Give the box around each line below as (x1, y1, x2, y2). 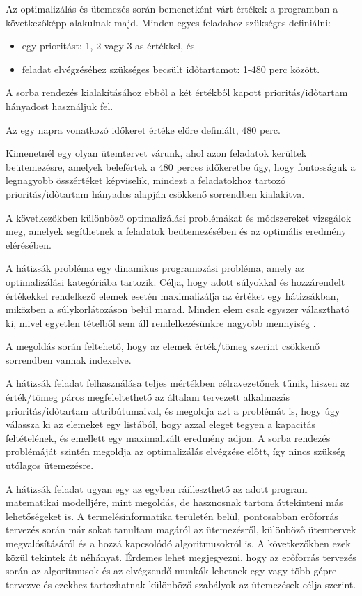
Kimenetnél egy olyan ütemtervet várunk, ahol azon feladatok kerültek (6, 146, 307, 160)
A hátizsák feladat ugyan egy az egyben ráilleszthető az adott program (6, 481, 308, 496)
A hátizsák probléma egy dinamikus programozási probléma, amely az (6, 261, 305, 275)
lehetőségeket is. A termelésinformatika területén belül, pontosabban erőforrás (6, 508, 338, 523)
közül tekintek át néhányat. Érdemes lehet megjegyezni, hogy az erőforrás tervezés (6, 549, 356, 564)
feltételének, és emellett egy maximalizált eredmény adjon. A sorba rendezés (6, 430, 331, 445)
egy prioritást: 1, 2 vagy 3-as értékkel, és (22, 38, 195, 53)
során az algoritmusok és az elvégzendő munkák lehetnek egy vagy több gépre (6, 563, 337, 578)
